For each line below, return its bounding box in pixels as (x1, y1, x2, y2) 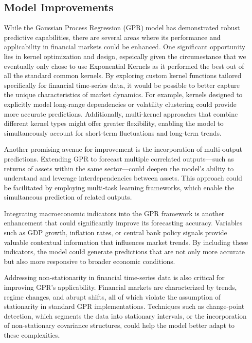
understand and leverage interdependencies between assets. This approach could (4, 173, 242, 183)
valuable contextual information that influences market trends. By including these (4, 237, 248, 247)
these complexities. (4, 330, 60, 340)
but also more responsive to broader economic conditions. (4, 256, 175, 266)
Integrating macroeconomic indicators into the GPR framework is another (4, 208, 225, 218)
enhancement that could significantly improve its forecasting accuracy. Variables (4, 218, 243, 228)
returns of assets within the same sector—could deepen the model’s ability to (4, 163, 234, 173)
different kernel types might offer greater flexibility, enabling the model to (4, 118, 224, 128)
